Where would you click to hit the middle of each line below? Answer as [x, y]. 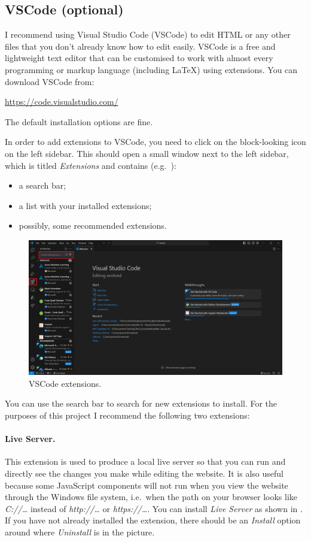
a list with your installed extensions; [85, 205]
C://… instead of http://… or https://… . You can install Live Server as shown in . [154, 508]
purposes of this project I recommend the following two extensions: [127, 415]
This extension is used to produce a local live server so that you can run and [145, 461]
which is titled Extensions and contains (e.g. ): [91, 165]
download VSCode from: [50, 81]
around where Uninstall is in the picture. [80, 532]
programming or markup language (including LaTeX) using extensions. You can [151, 69]
